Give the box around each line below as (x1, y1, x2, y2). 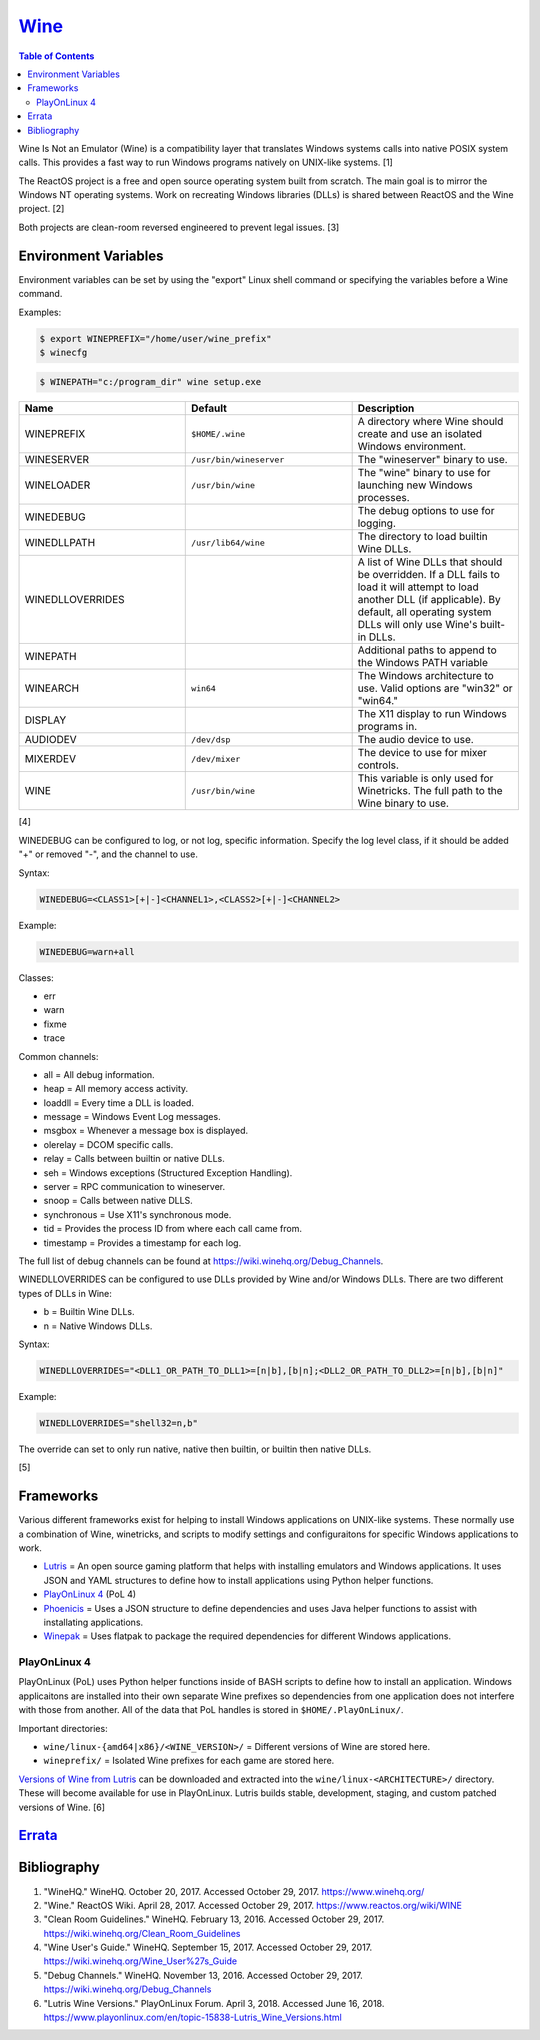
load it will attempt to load (357, 580, 479, 594)
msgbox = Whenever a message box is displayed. (43, 1125, 249, 1137)
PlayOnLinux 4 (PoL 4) (43, 1588, 137, 1600)
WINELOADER (24, 478, 91, 492)
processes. (357, 491, 410, 505)
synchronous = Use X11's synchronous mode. (43, 1208, 232, 1220)
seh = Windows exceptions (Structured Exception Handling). (43, 1166, 293, 1179)
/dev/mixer (191, 753, 241, 764)
